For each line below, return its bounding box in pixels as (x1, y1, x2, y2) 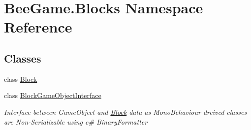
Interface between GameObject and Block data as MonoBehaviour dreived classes (4, 106, 247, 117)
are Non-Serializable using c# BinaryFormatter (4, 116, 148, 127)
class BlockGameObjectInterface (4, 90, 101, 100)
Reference (4, 17, 72, 37)
